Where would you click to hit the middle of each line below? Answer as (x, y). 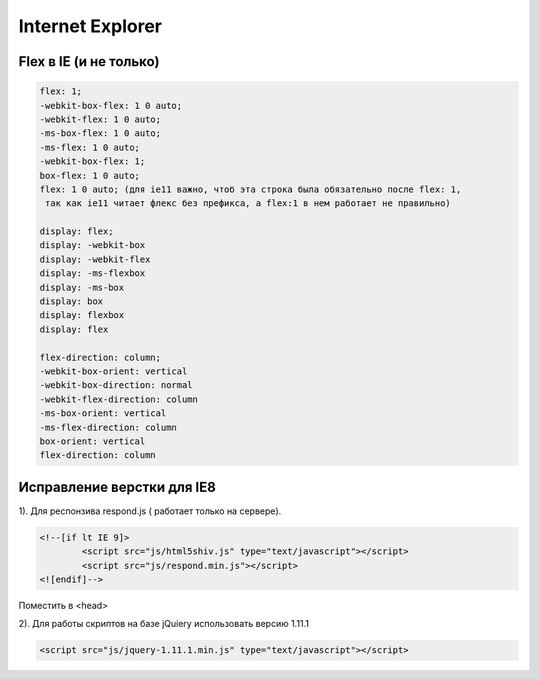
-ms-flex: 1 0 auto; (89, 147)
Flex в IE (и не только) (89, 61)
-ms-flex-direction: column (108, 427)
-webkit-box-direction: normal (116, 385)
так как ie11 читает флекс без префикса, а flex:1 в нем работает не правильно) (248, 203)
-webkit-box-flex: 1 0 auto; (111, 105)
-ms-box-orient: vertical (103, 413)
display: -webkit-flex (95, 259)
